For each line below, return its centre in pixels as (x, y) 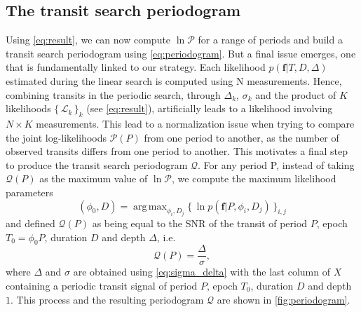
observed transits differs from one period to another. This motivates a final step (177, 151)
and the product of (296, 94)
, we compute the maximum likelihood (254, 178)
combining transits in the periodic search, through (113, 94)
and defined (30, 223)
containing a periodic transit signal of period (102, 286)
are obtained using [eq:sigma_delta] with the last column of (202, 272)
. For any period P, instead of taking (276, 164)
